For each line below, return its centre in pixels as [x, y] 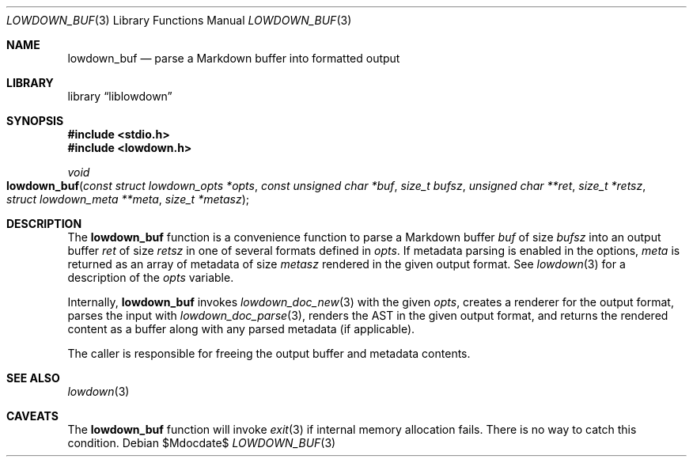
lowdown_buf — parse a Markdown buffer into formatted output [234, 58]
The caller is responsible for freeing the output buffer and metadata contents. [269, 353]
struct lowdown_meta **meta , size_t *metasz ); [128, 199]
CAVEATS [32, 416]
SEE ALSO [33, 378]
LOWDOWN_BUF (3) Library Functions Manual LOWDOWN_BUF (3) [179, 20]
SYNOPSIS [35, 121]
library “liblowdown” [120, 96]
